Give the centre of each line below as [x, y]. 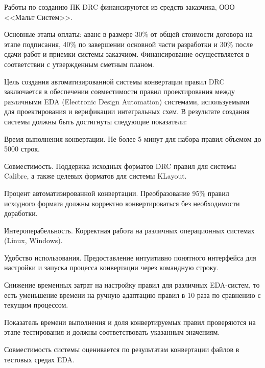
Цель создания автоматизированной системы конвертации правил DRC [114, 81]
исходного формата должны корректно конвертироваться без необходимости [122, 203]
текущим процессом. [36, 305]
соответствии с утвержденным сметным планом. [79, 64]
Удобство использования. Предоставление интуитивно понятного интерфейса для [130, 257]
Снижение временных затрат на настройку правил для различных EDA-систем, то [132, 285]
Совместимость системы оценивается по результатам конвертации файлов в [122, 349]
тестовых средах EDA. [39, 359]
